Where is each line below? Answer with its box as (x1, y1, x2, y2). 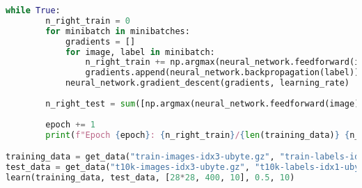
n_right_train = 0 (45, 15, 131, 26)
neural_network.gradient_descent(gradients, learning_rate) (65, 78, 349, 88)
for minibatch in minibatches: (45, 26, 190, 36)
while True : (6, 6, 61, 15)
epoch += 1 (45, 119, 95, 130)
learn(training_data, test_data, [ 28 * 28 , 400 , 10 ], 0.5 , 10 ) (6, 172, 295, 182)
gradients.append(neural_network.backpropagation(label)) (85, 68, 360, 78)
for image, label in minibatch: (65, 47, 215, 57)
